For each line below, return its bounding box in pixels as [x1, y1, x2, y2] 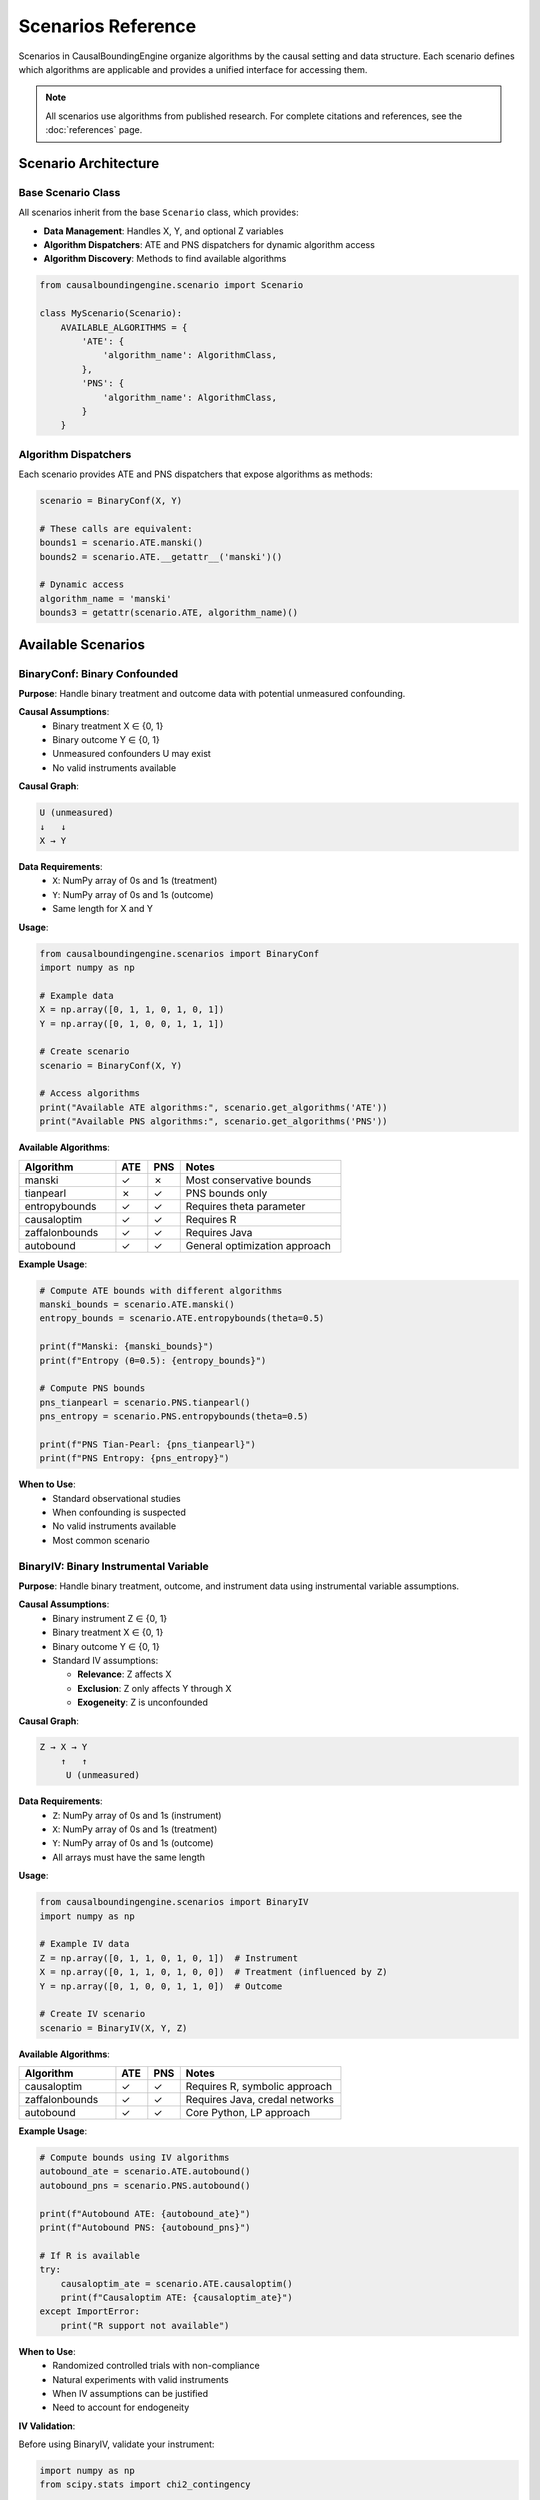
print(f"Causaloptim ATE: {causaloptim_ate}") [60, 2291, 294, 2303]
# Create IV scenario [39, 2008, 146, 2020]
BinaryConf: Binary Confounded [18, 666, 179, 680]
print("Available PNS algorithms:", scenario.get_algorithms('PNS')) [39, 1116, 388, 1127]
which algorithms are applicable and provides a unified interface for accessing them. [18, 63, 368, 75]
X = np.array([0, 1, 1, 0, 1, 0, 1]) [39, 1004, 225, 1015]
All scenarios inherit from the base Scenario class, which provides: [18, 206, 299, 219]
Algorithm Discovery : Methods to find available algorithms [43, 253, 287, 265]
